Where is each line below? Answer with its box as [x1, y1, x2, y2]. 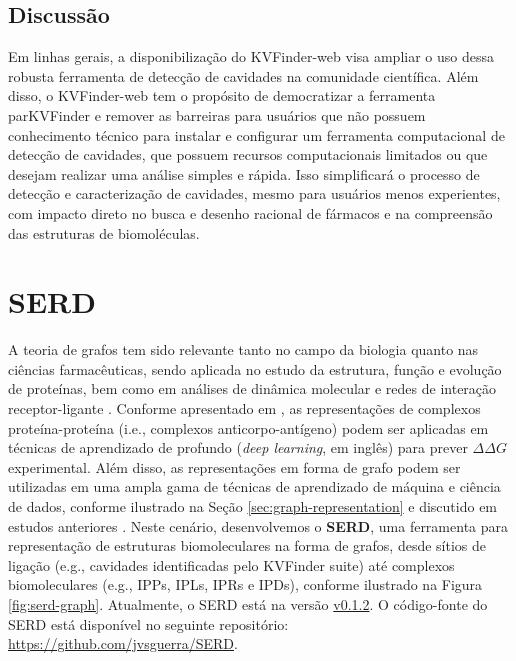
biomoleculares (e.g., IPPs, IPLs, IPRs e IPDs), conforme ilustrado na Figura [8, 574, 483, 595]
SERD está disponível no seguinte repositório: [8, 613, 289, 634]
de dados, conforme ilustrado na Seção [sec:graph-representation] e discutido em [8, 496, 498, 517]
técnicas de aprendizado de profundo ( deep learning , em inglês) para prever [8, 437, 468, 458]
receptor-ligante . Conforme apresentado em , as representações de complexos [8, 398, 481, 419]
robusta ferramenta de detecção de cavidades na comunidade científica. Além [8, 65, 479, 86]
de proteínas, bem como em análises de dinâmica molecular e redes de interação [8, 378, 497, 399]
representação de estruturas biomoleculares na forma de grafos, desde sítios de [8, 535, 487, 556]
